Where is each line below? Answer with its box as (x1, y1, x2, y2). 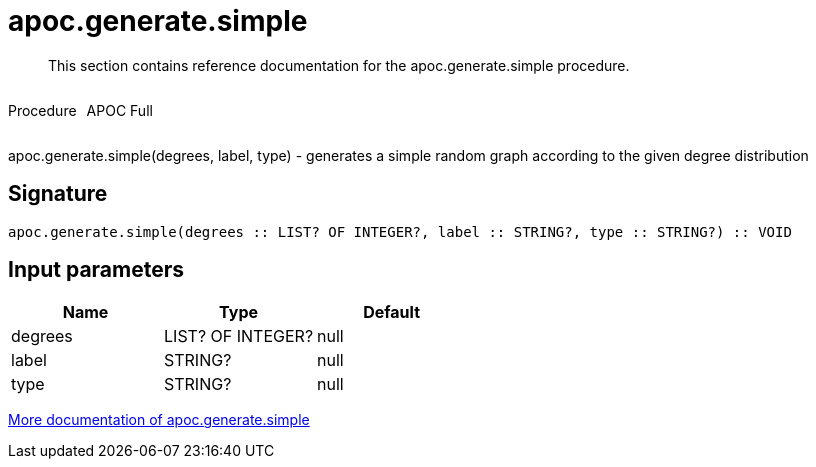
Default (363, 302, 421, 323)
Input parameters (8, 257, 185, 283)
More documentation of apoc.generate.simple (8, 411, 310, 429)
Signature (8, 181, 108, 207)
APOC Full (86, 101, 153, 119)
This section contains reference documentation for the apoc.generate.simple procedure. (48, 56, 630, 74)
